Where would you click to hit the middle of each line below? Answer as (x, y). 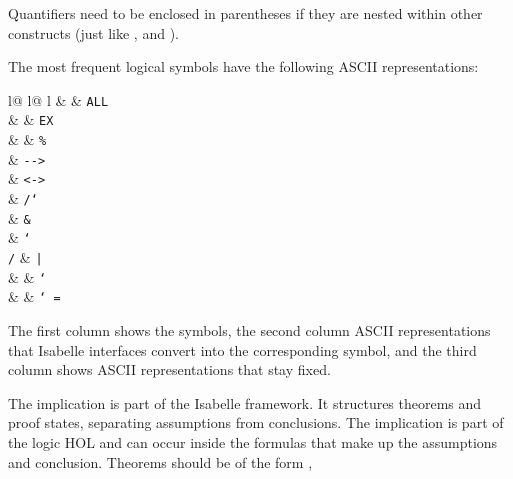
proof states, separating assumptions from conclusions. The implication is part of (256, 422)
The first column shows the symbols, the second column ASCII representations (249, 330)
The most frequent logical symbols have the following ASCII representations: (243, 66)
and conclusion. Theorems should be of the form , (160, 461)
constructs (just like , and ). (93, 32)
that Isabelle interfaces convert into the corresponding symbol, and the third (242, 349)
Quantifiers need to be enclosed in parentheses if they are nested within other (245, 13)
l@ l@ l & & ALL (58, 99)
